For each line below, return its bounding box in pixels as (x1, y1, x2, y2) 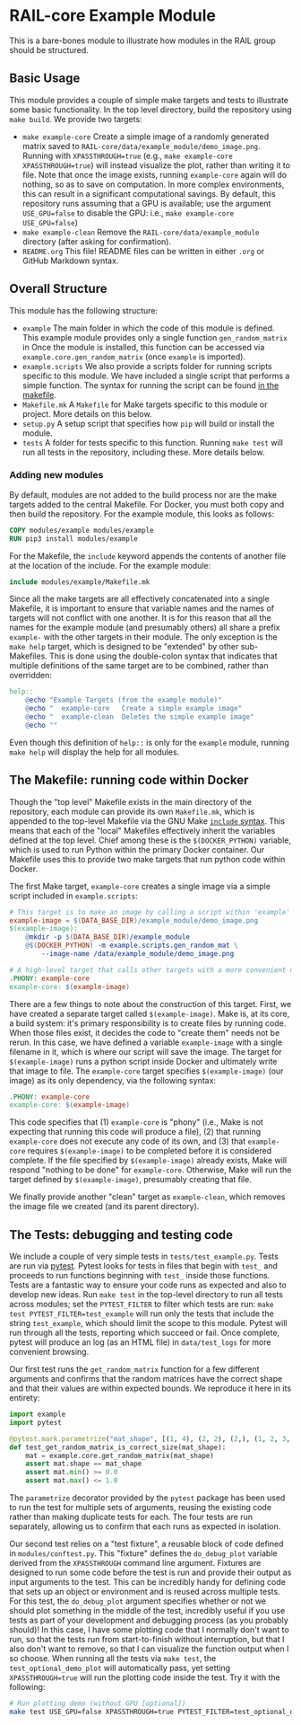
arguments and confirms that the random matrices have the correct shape (9, 1374, 283, 1384)
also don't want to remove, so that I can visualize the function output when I (9, 1643, 289, 1654)
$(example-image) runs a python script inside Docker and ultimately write (9, 1056, 278, 1066)
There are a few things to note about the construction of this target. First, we (9, 998, 292, 1009)
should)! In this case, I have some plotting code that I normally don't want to (9, 1624, 289, 1635)
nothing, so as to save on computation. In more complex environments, (21, 179, 285, 190)
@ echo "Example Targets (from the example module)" (25, 695, 222, 705)
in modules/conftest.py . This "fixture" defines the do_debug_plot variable (9, 1548, 278, 1559)
